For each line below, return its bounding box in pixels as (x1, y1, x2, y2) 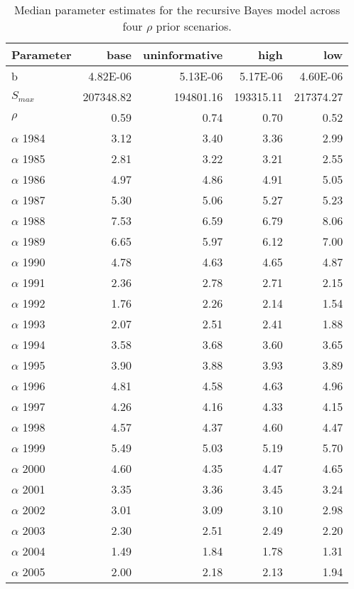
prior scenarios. (156, 18, 232, 34)
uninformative (142, 46, 223, 63)
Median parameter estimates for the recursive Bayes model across (14, 1, 340, 18)
